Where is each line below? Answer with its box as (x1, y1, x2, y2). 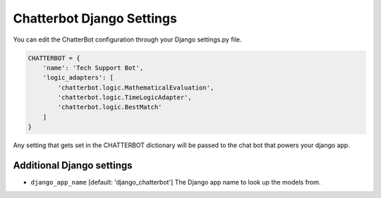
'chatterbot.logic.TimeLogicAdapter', (57, 94, 192, 101)
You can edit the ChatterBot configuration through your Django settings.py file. (13, 35, 242, 44)
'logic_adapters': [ (42, 74, 114, 82)
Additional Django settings (13, 159, 133, 172)
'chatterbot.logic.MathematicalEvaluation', (57, 83, 214, 92)
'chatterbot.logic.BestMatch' (57, 103, 162, 111)
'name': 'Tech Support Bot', (42, 63, 144, 72)
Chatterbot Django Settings (13, 11, 178, 26)
